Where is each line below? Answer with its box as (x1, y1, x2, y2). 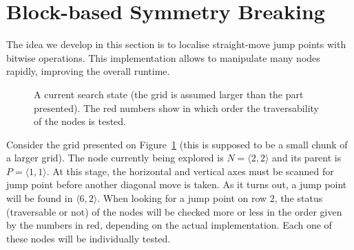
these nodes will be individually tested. (6, 231, 171, 245)
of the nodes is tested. (34, 114, 126, 128)
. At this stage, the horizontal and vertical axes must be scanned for (46, 163, 334, 178)
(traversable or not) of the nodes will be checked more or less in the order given (6, 204, 342, 218)
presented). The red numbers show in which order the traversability (34, 100, 319, 115)
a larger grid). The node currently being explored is (6, 150, 224, 165)
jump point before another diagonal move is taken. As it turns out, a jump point (6, 177, 347, 192)
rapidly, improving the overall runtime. (6, 64, 170, 78)
